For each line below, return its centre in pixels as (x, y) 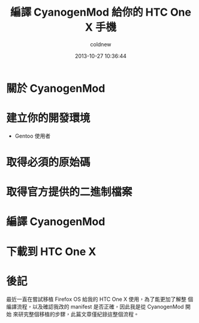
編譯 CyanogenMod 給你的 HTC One (101, 12)
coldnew (101, 44)
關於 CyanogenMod (56, 88)
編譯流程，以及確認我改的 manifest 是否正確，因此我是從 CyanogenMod (95, 306)
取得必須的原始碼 (49, 162)
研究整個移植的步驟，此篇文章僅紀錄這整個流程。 (78, 314)
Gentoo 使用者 (33, 136)
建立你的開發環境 (49, 118)
